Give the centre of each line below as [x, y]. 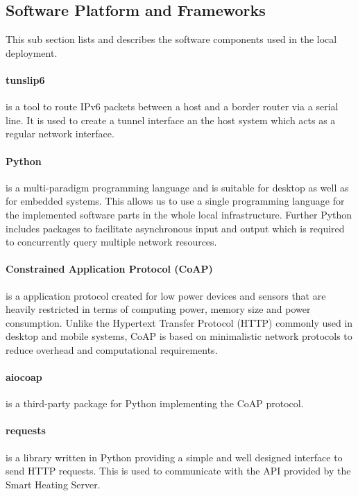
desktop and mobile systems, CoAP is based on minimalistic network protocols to [179, 336]
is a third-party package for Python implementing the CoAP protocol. [155, 403]
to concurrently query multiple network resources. [111, 242]
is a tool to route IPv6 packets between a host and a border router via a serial [172, 106]
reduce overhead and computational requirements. [112, 349]
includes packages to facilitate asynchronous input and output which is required [175, 228]
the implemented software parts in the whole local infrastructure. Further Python [179, 214]
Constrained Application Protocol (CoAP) [109, 269]
